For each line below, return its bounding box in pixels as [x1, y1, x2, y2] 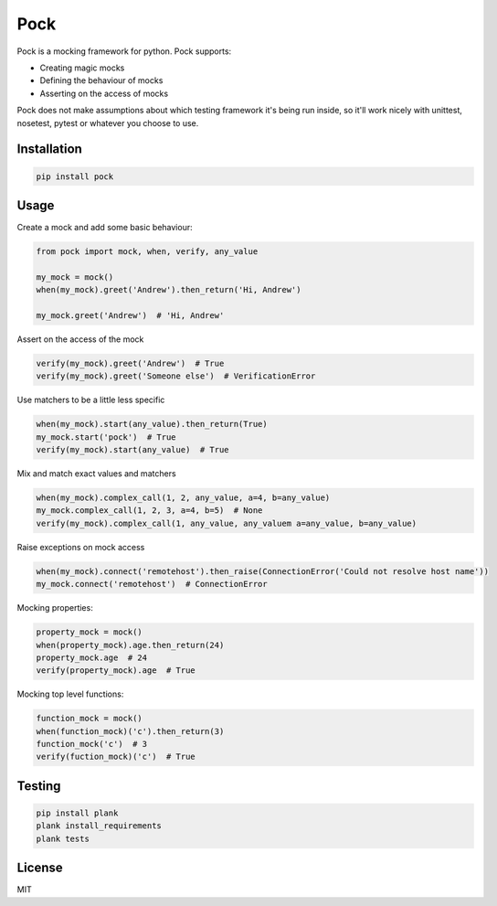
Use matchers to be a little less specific [16, 394, 165, 406]
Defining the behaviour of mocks [39, 75, 164, 86]
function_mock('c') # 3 [36, 739, 148, 750]
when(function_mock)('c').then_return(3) [36, 726, 225, 736]
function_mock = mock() [36, 713, 143, 724]
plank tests [36, 833, 90, 844]
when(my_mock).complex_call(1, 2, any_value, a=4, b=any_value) [36, 493, 331, 503]
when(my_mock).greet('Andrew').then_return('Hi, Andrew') [36, 284, 301, 295]
